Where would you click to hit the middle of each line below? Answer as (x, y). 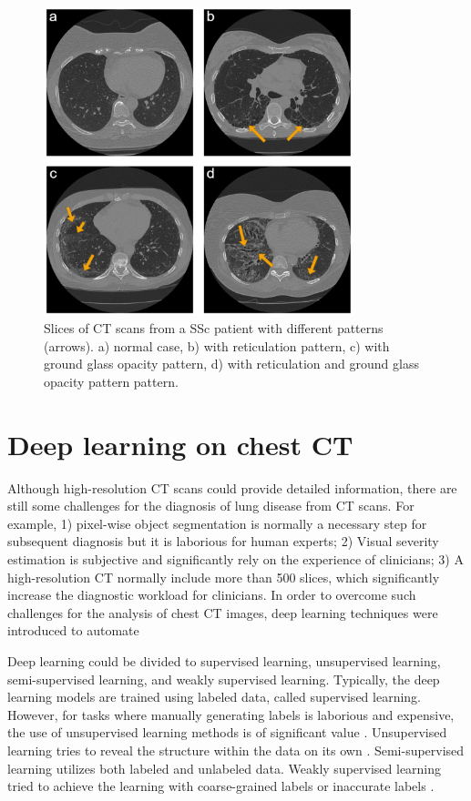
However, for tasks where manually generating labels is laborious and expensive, (231, 714)
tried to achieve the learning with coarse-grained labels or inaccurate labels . (221, 786)
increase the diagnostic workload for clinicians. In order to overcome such (212, 595)
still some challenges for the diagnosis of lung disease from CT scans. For (211, 506)
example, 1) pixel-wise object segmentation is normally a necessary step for (217, 523)
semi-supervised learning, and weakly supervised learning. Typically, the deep (224, 679)
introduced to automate (73, 630)
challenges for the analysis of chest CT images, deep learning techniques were (223, 612)
